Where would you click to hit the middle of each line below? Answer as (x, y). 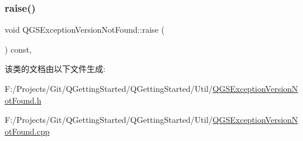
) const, (18, 49)
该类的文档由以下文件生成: (55, 69)
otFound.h (23, 100)
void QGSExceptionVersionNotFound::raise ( (85, 30)
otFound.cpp (27, 131)
